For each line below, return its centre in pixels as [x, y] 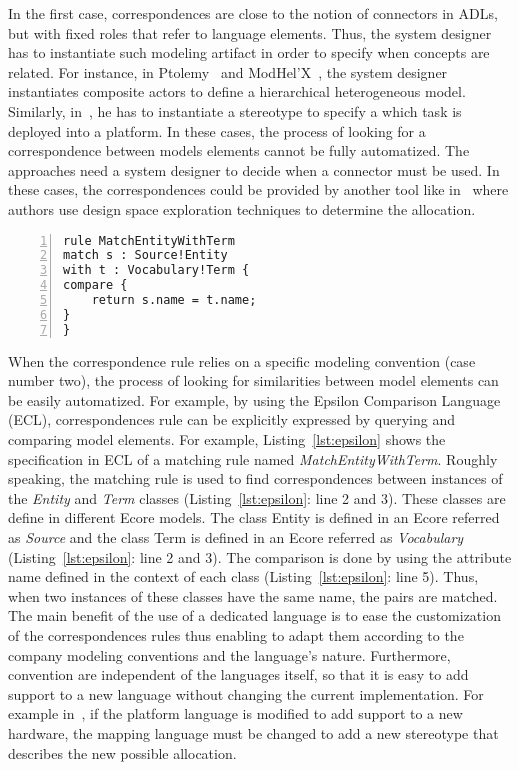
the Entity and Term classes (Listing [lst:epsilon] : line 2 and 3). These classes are [257, 497]
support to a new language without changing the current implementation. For [246, 693]
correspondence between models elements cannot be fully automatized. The [239, 150]
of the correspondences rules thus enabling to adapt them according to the [236, 634]
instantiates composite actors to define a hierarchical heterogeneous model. [237, 91]
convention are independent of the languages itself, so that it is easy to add [238, 674]
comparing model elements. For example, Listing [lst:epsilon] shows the [227, 439]
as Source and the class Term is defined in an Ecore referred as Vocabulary [236, 537]
